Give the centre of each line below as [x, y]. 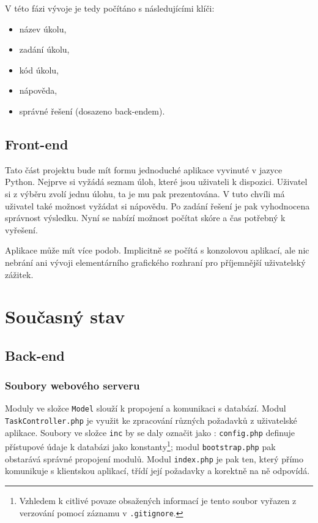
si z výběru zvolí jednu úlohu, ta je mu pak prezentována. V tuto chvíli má [145, 193]
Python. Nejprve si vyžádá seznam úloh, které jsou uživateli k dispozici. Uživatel [156, 182]
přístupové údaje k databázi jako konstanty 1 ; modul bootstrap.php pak [140, 446]
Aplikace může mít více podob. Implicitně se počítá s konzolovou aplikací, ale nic [157, 250]
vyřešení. [21, 229]
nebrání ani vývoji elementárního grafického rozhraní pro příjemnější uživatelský [155, 262]
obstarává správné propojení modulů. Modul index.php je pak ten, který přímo [154, 458]
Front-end [37, 144]
